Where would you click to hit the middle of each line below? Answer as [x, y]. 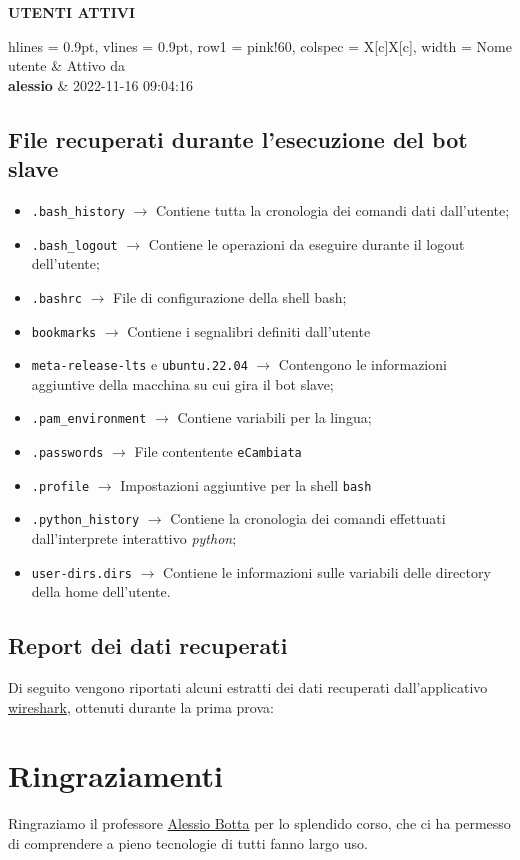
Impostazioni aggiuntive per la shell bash [246, 484]
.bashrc [56, 298]
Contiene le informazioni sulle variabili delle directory [327, 571]
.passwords [67, 453]
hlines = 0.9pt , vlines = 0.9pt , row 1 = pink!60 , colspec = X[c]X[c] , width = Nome [260, 45]
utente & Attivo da [67, 65]
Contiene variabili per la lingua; [274, 417]
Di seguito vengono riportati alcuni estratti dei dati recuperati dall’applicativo [248, 687]
